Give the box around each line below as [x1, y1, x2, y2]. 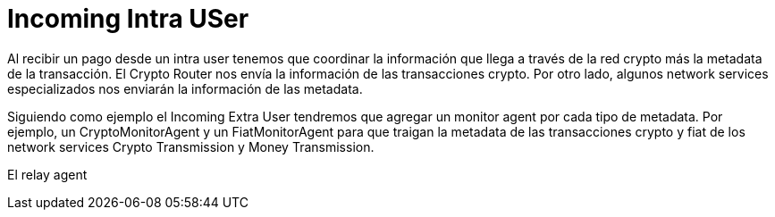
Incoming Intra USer [7, 4, 249, 34]
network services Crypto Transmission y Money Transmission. [7, 138, 375, 154]
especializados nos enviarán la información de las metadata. [7, 80, 363, 96]
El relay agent [7, 166, 88, 182]
